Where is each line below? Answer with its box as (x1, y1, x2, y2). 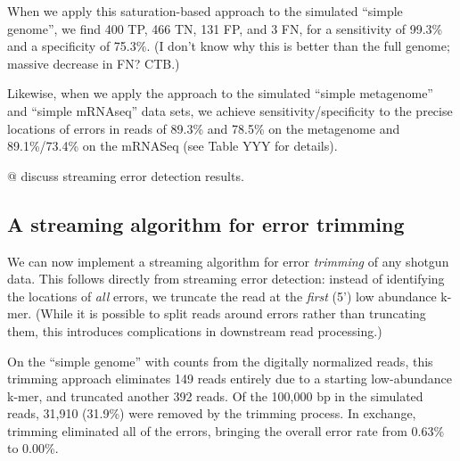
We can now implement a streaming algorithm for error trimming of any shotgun (7, 251, 449, 270)
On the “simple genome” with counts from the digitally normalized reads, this (7, 351, 433, 370)
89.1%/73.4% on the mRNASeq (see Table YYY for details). (7, 136, 338, 155)
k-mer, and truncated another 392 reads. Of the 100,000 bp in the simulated (7, 386, 423, 405)
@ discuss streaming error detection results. (7, 166, 244, 185)
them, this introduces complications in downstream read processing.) (7, 321, 382, 340)
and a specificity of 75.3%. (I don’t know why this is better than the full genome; (7, 37, 450, 55)
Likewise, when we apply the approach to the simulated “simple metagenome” (7, 84, 433, 103)
